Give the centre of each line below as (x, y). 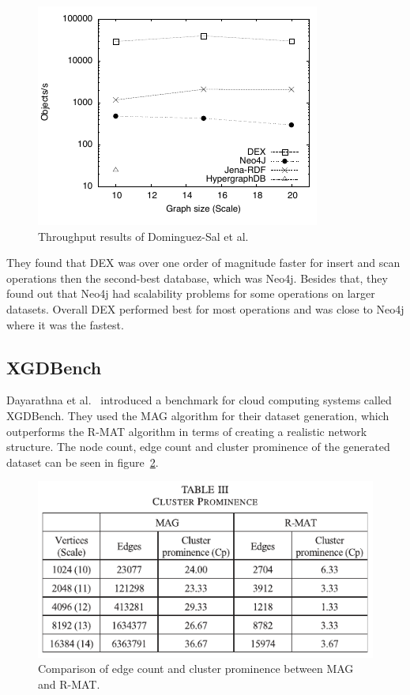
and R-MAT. (69, 684)
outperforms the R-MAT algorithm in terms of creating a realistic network (187, 431)
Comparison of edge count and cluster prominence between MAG (196, 669)
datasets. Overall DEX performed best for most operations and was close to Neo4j (205, 308)
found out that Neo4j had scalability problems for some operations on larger (191, 293)
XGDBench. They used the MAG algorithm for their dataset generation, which (198, 415)
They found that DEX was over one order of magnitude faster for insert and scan (203, 263)
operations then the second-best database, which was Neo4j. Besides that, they (197, 278)
